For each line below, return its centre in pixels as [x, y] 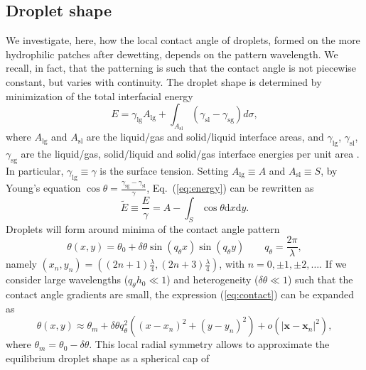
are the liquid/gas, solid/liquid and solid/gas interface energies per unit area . [190, 154]
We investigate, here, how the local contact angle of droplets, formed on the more [183, 40]
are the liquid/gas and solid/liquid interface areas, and [205, 137]
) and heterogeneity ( [212, 279]
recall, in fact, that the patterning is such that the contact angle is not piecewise [181, 68]
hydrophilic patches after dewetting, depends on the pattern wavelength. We [172, 54]
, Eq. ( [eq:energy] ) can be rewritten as [230, 188]
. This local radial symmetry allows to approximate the [209, 344]
